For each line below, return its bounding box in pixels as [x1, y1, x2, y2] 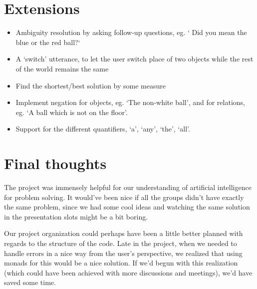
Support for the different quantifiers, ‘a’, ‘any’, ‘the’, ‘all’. [15, 123, 190, 134]
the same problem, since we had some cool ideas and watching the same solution [4, 201, 250, 212]
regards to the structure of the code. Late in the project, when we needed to [4, 237, 237, 248]
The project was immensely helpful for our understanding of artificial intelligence [4, 182, 252, 192]
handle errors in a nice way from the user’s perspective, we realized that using [4, 247, 243, 258]
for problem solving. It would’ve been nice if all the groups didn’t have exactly [4, 191, 244, 202]
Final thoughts [4, 153, 107, 173]
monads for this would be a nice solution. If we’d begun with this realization [4, 257, 238, 268]
